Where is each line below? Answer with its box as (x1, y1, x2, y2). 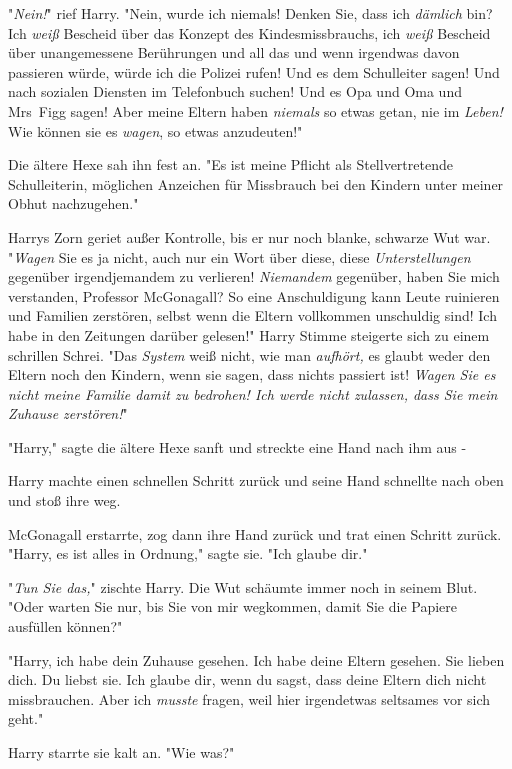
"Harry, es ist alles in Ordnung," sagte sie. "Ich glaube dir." (8, 543, 368, 564)
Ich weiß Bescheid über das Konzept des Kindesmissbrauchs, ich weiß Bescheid (8, 22, 491, 43)
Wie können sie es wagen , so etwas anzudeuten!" (8, 120, 303, 141)
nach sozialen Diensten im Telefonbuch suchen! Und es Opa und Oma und (8, 81, 462, 102)
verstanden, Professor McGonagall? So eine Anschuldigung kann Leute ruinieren (8, 285, 500, 306)
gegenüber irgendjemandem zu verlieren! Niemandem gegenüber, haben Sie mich (8, 266, 500, 287)
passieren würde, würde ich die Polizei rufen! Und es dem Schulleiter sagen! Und (8, 61, 500, 82)
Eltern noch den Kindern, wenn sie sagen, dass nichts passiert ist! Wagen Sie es (8, 364, 496, 385)
